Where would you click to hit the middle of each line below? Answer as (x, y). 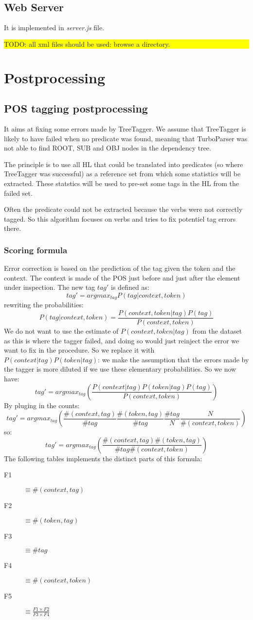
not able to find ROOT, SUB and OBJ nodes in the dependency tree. (108, 148)
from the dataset (217, 331)
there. (13, 228)
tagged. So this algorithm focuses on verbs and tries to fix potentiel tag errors (120, 218)
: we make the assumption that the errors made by (173, 359)
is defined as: (130, 287)
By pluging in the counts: (42, 405)
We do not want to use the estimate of (61, 331)
